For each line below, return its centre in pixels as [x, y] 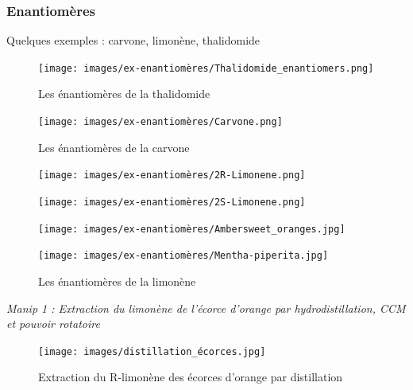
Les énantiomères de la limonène [117, 281]
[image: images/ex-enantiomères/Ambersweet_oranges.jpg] [192, 229]
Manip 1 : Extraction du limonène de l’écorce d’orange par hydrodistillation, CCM [206, 308]
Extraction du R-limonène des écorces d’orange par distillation [191, 377]
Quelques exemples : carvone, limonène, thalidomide [133, 40]
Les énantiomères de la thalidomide [124, 94]
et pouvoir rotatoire [53, 324]
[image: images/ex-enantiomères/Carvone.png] [160, 122]
